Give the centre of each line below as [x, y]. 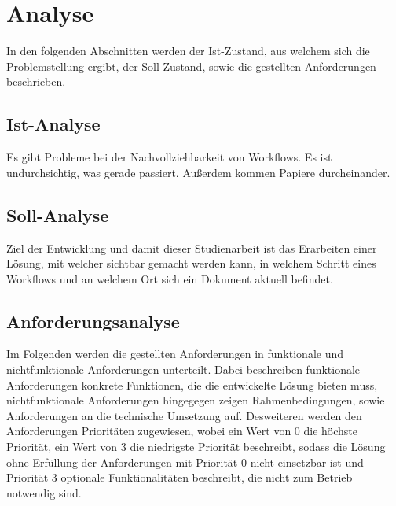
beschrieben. [36, 81]
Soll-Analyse [58, 214]
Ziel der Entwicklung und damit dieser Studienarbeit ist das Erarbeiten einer [192, 247]
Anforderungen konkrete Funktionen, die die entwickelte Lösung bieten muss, [192, 384]
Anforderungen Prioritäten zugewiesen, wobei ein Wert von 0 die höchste [182, 431]
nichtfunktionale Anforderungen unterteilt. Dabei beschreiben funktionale [183, 369]
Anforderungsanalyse [93, 321]
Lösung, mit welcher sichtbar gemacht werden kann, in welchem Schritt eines [191, 263]
